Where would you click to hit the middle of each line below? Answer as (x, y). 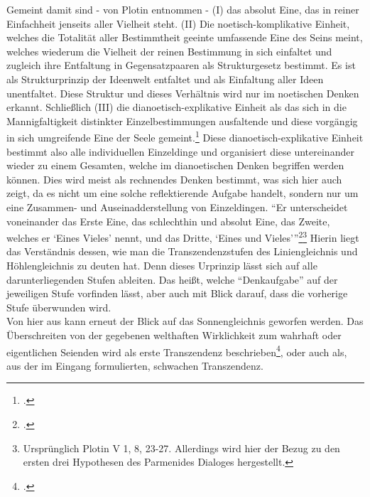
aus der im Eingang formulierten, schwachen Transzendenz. (135, 365)
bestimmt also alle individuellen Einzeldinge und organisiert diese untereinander (180, 151)
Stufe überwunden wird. (59, 307)
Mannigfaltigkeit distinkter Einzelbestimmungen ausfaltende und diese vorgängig (182, 121)
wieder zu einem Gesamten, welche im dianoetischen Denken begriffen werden (175, 165)
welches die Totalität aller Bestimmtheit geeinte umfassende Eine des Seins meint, (185, 37)
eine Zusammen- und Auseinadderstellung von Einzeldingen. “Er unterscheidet (177, 207)
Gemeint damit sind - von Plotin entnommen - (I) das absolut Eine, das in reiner (183, 9)
